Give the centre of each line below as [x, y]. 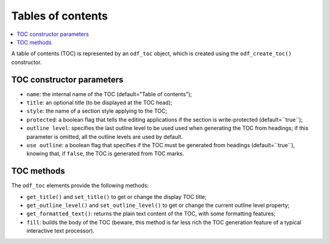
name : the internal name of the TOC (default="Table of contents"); [109, 94]
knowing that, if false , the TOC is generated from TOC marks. [105, 154]
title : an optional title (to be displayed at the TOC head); [99, 103]
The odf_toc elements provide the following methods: [80, 186]
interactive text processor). [60, 231]
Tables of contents [59, 16]
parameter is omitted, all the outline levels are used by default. [104, 136]
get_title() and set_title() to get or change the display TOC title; [117, 197]
